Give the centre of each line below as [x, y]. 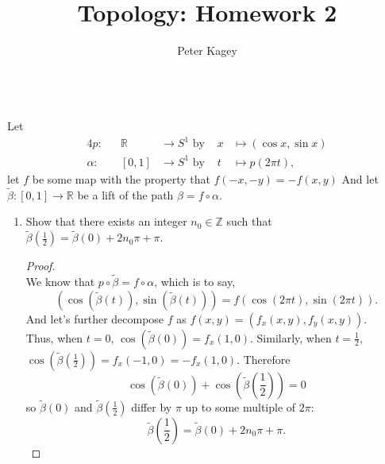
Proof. [40, 266]
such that [249, 221]
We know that [60, 281]
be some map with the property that [121, 178]
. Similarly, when [291, 337]
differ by [152, 406]
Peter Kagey [207, 50]
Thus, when [54, 337]
